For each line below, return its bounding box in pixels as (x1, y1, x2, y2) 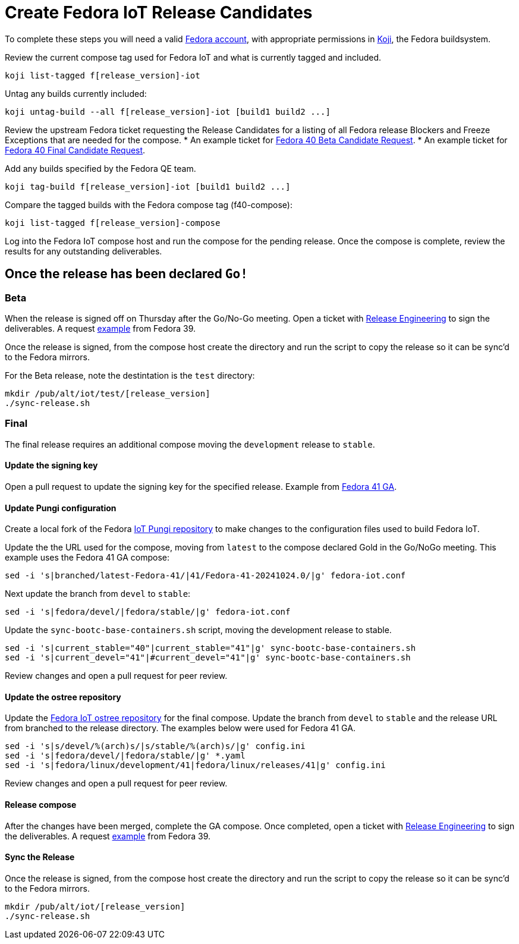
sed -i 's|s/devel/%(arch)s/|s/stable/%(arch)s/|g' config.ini (5, 741, 306, 751)
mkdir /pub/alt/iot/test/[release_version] (5, 388, 210, 398)
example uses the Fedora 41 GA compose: (5, 552, 170, 563)
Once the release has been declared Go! (5, 266, 248, 282)
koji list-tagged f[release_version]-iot (5, 70, 200, 80)
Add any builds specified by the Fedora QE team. (5, 163, 196, 174)
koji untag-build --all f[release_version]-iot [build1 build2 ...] (5, 106, 331, 117)
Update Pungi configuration (5, 502, 117, 513)
